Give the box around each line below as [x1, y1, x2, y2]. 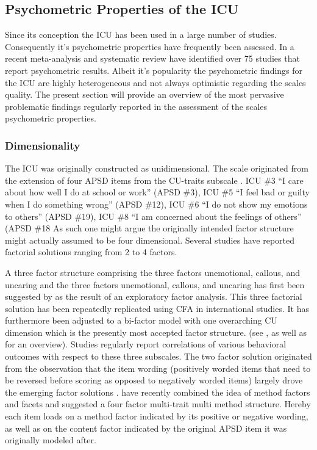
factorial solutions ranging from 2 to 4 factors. [5, 245, 177, 258]
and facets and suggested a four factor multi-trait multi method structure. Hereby [5, 397, 311, 410]
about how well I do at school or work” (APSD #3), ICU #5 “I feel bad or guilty [5, 186, 310, 198]
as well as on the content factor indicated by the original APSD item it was [5, 421, 287, 434]
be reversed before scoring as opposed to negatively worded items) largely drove [5, 374, 303, 386]
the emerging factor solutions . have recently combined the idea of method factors [5, 385, 310, 398]
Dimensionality [5, 137, 80, 153]
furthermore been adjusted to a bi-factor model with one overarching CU [5, 314, 277, 327]
